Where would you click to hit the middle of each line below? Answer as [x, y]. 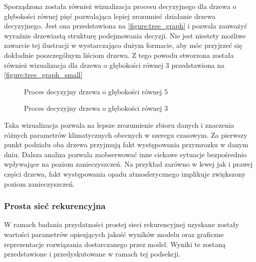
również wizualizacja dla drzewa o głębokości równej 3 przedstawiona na [114, 65]
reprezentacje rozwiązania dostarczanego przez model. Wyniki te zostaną [115, 244]
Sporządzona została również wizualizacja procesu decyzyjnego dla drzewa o [120, 6]
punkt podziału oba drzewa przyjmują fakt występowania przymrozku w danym [126, 144]
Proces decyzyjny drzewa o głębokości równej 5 [96, 91]
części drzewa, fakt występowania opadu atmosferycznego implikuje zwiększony [125, 173]
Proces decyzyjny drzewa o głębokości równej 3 [96, 108]
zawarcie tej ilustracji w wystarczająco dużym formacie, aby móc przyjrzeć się [123, 45]
